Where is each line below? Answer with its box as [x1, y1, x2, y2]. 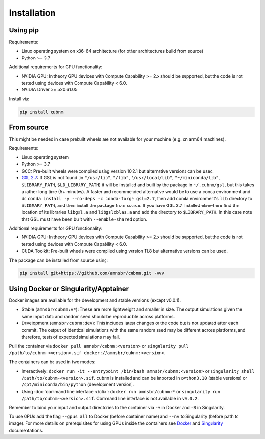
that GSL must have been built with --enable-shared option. [21, 216, 147, 222]
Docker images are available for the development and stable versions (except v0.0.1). [9, 297, 181, 303]
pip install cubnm [19, 109, 64, 115]
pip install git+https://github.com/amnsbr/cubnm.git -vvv [19, 270, 164, 276]
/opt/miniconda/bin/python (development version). [21, 381, 134, 388]
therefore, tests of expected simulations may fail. [21, 334, 120, 340]
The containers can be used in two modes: [9, 359, 96, 365]
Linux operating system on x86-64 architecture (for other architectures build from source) [21, 48, 204, 54]
